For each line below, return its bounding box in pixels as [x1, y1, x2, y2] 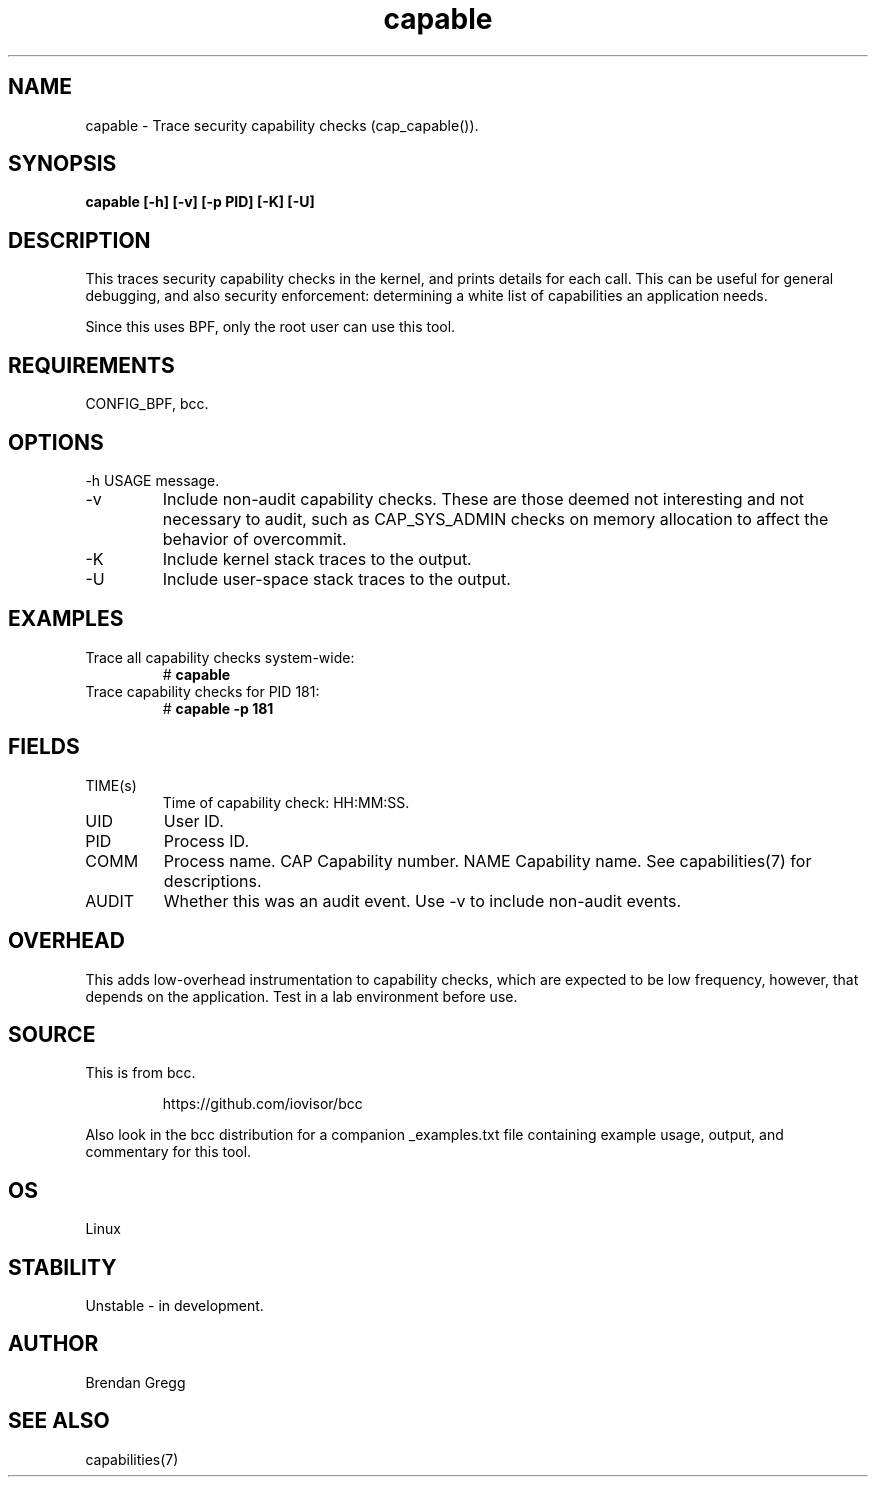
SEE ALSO [8, 1408, 110, 1434]
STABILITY [8, 1254, 117, 1280]
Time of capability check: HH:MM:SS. [162, 793, 410, 811]
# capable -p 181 [162, 699, 274, 717]
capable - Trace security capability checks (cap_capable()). [85, 116, 479, 134]
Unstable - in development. [85, 1297, 264, 1315]
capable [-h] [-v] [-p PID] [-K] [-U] [85, 193, 315, 211]
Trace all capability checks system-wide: [85, 648, 355, 666]
